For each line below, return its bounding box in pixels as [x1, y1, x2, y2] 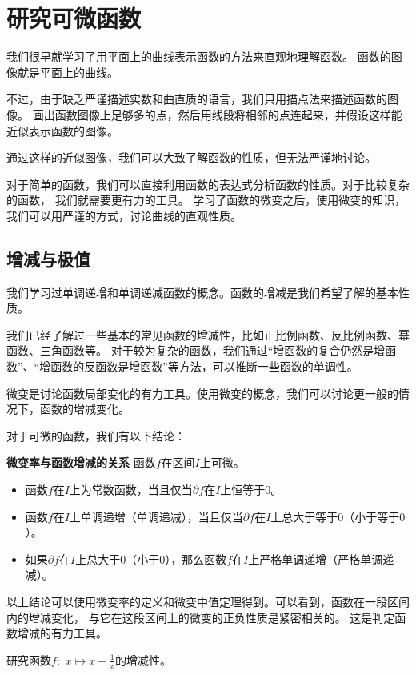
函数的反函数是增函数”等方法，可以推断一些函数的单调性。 [50, 358, 358, 375]
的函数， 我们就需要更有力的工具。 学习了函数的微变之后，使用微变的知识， [6, 191, 406, 208]
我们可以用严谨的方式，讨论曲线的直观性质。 [6, 207, 242, 223]
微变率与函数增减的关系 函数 [6, 454, 156, 471]
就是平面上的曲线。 [17, 63, 118, 80]
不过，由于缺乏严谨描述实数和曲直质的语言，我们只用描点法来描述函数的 [6, 90, 387, 107]
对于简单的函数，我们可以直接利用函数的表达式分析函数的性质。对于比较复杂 [6, 175, 410, 192]
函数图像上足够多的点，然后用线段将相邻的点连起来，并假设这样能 [54, 106, 402, 123]
